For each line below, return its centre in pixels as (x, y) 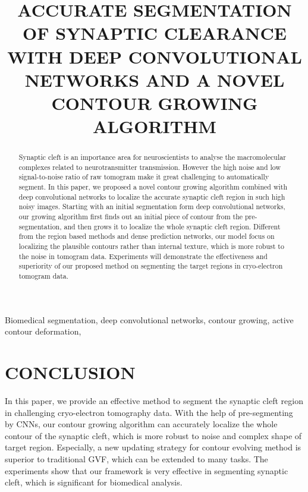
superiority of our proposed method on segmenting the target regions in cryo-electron (151, 266)
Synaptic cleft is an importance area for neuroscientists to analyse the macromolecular (152, 157)
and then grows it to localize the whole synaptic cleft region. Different (172, 226)
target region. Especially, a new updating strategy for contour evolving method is (153, 447)
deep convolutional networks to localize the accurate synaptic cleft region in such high (152, 196)
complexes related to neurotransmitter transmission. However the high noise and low (150, 167)
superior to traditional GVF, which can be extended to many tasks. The (136, 458)
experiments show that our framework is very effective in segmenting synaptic (147, 470)
